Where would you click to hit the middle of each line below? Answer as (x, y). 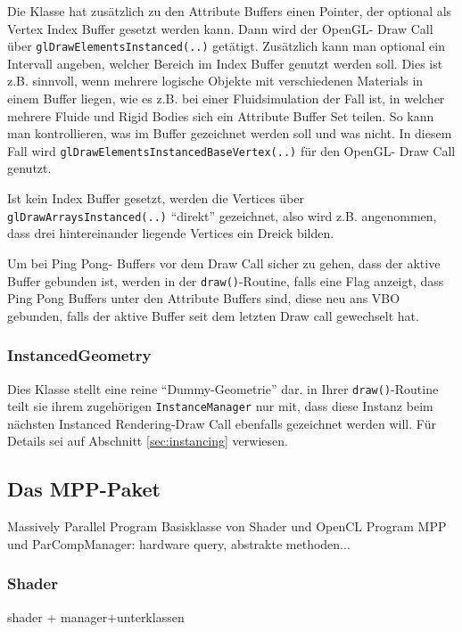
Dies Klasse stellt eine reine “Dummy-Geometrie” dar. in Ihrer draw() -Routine (223, 388)
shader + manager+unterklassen (96, 616)
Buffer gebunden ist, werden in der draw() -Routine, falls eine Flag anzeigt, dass (226, 280)
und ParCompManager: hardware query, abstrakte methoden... (179, 543)
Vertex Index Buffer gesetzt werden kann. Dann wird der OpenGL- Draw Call (220, 28)
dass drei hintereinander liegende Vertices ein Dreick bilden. (171, 233)
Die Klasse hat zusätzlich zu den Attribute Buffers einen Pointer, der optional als (230, 11)
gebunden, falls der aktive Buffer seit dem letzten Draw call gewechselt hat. (213, 315)
